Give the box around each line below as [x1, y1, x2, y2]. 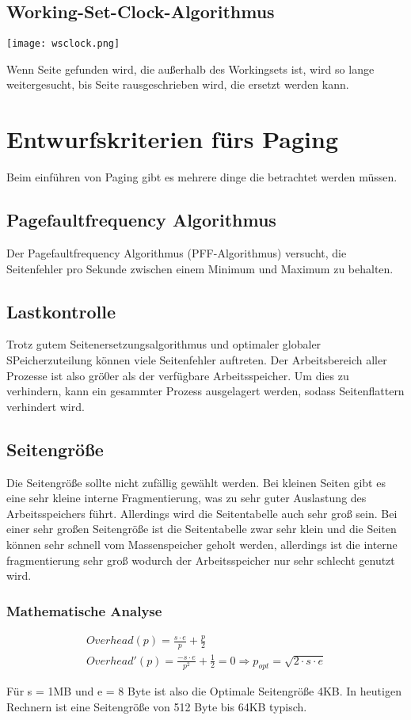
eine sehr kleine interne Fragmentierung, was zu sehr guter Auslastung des [6, 490, 367, 506]
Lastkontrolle [6, 299, 116, 323]
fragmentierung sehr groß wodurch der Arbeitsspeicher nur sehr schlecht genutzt [6, 551, 395, 568]
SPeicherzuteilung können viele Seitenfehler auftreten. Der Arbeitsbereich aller [6, 351, 387, 368]
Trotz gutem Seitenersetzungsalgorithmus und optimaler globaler [6, 336, 322, 352]
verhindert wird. [6, 398, 85, 414]
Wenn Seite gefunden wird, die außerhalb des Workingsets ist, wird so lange [6, 60, 375, 77]
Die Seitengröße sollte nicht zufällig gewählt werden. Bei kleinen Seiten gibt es [6, 474, 386, 490]
